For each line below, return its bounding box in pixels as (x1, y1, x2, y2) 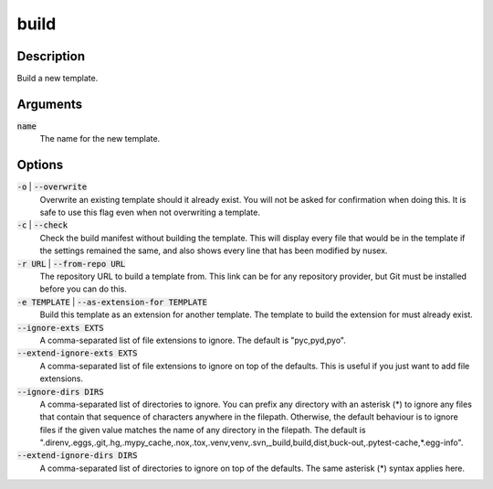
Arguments (16, 96, 83, 112)
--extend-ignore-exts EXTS (16, 348, 138, 358)
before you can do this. (39, 283, 128, 294)
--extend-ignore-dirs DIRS (16, 451, 138, 461)
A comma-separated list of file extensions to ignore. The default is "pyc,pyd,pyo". (39, 335, 346, 345)
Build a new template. (16, 73, 99, 84)
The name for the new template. (39, 133, 161, 144)
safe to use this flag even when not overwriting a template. (39, 207, 260, 218)
